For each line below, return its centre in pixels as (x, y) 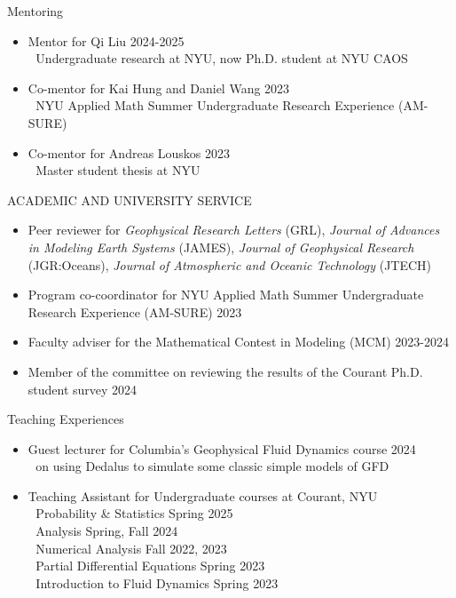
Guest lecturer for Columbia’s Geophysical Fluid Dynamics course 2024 (222, 448)
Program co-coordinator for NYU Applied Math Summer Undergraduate (226, 295)
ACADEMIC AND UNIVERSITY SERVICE (130, 199)
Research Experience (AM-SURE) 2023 (135, 311)
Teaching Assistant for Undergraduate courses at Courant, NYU (203, 495)
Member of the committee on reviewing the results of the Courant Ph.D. (225, 371)
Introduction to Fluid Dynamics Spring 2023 (157, 582)
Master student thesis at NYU (118, 170)
